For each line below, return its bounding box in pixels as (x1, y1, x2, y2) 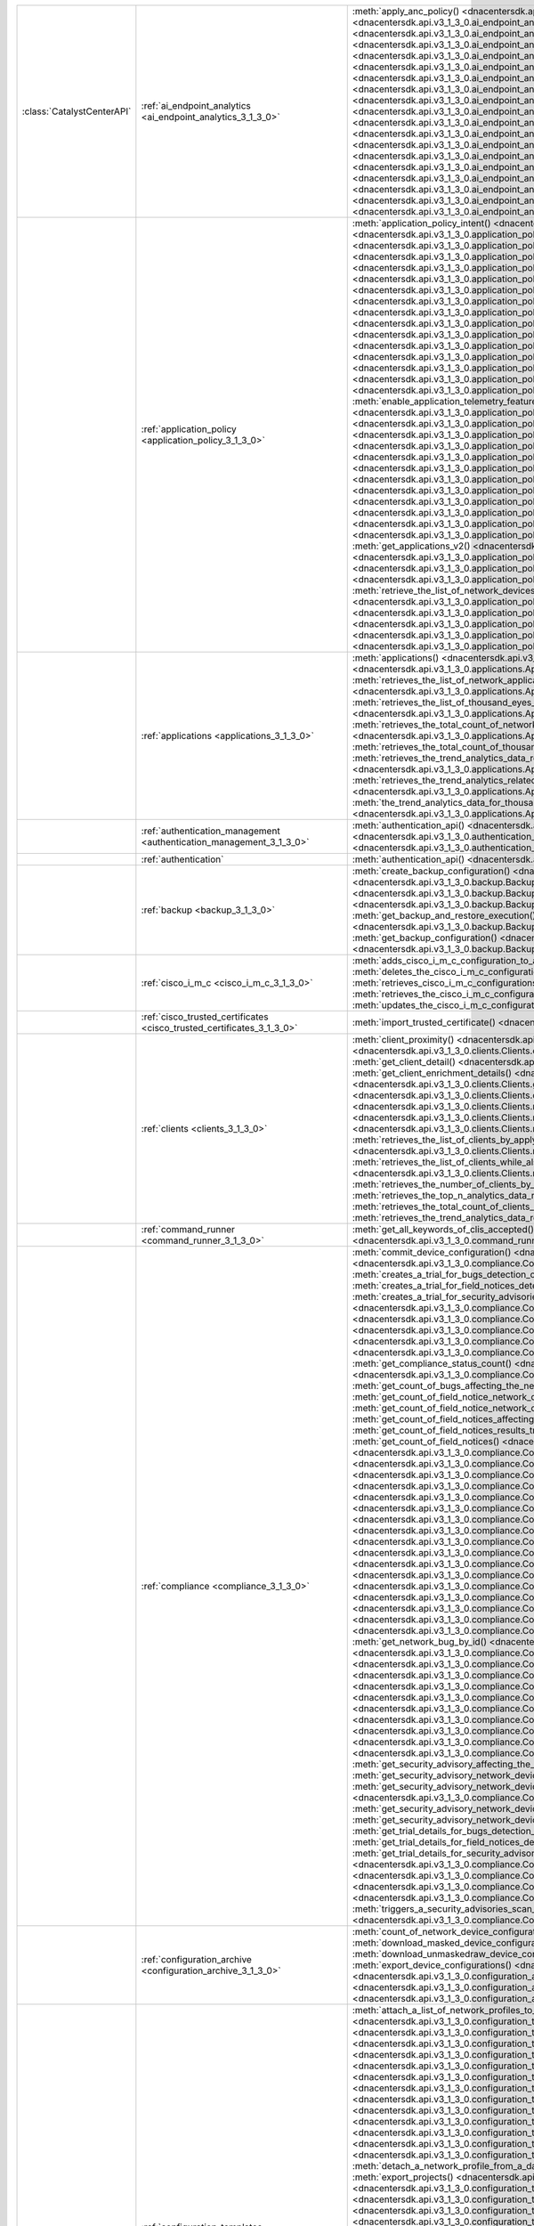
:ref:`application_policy (141, 423, 238, 435)
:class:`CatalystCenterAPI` (21, 105, 132, 118)
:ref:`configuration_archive (141, 1954, 253, 1965)
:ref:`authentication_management (141, 825, 280, 837)
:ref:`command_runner (141, 1223, 236, 1235)
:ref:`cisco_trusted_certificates (141, 1011, 269, 1023)
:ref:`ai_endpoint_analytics (141, 100, 251, 111)
